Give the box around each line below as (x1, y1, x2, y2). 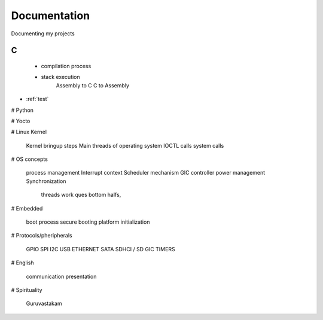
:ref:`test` (26, 96, 49, 103)
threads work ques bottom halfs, (41, 191, 121, 199)
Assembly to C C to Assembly (56, 81, 130, 89)
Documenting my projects (11, 30, 75, 37)
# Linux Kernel (11, 129, 47, 136)
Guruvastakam (26, 300, 62, 307)
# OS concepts (11, 156, 48, 163)
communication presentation (26, 273, 97, 280)
